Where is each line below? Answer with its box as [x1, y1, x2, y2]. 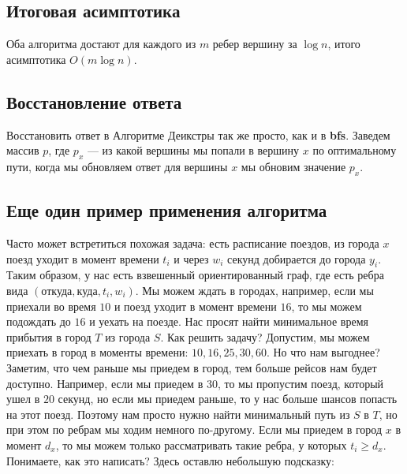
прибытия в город [6, 328, 91, 345]
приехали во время [6, 297, 96, 314]
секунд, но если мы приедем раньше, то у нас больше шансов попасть [58, 390, 398, 407]
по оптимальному [312, 142, 397, 159]
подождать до [6, 313, 71, 330]
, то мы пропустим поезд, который [217, 375, 384, 391]
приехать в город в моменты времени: [6, 344, 189, 360]
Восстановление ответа [6, 89, 182, 114]
